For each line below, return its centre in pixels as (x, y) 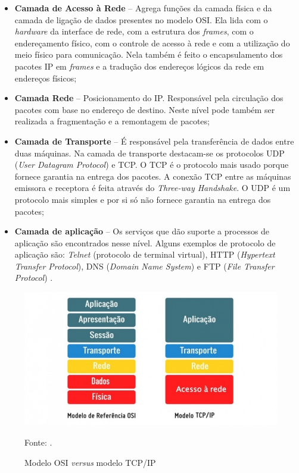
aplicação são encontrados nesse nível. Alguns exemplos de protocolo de (145, 242)
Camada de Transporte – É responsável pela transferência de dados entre (154, 141)
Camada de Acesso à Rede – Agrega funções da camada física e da (143, 8)
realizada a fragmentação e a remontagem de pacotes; (112, 121)
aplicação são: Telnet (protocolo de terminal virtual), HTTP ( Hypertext (145, 254)
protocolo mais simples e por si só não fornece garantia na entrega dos (143, 199)
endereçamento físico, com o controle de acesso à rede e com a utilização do (152, 43)
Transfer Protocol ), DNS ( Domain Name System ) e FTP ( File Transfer (144, 266)
